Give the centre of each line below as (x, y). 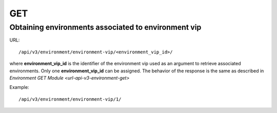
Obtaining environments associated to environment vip (105, 27)
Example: (19, 87)
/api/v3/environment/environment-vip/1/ (70, 99)
